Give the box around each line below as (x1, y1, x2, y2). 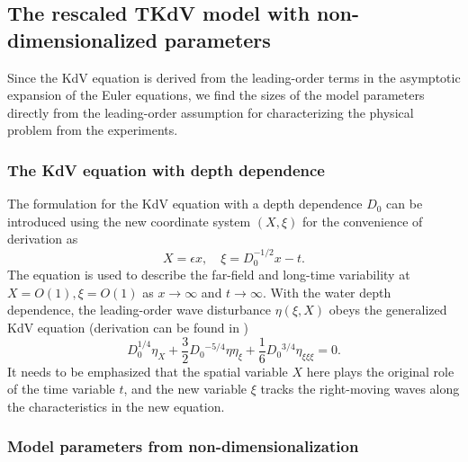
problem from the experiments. (7, 120, 178, 139)
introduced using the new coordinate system (7, 211, 251, 230)
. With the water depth (262, 282, 391, 301)
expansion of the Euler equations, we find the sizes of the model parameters (7, 85, 425, 104)
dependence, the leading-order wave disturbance (7, 300, 272, 319)
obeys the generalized (328, 300, 447, 319)
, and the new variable (123, 379, 247, 398)
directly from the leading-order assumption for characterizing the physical (7, 102, 414, 121)
